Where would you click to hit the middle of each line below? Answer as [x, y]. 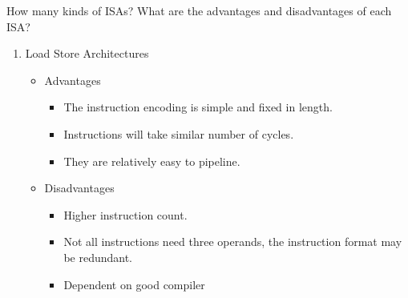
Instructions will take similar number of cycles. [179, 133]
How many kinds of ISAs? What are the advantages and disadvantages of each [199, 10]
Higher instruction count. [125, 214]
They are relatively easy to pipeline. [152, 161]
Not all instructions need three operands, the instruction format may [233, 242]
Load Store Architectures [87, 53]
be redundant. [98, 257]
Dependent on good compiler [134, 284]
